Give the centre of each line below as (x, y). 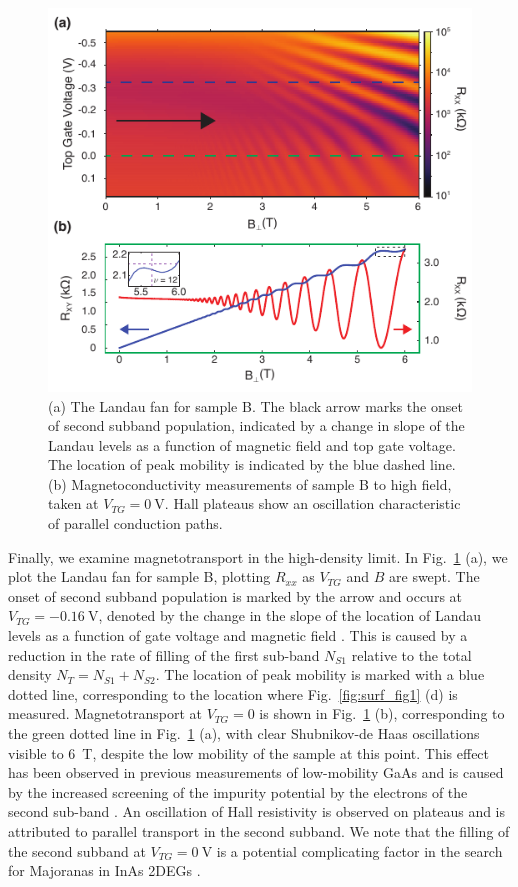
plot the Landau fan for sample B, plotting (139, 576)
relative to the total (411, 654)
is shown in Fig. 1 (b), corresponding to (382, 713)
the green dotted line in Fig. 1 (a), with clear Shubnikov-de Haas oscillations (244, 733)
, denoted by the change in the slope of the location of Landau (289, 615)
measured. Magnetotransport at (105, 713)
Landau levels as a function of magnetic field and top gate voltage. (252, 444)
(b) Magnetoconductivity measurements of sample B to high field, (250, 483)
